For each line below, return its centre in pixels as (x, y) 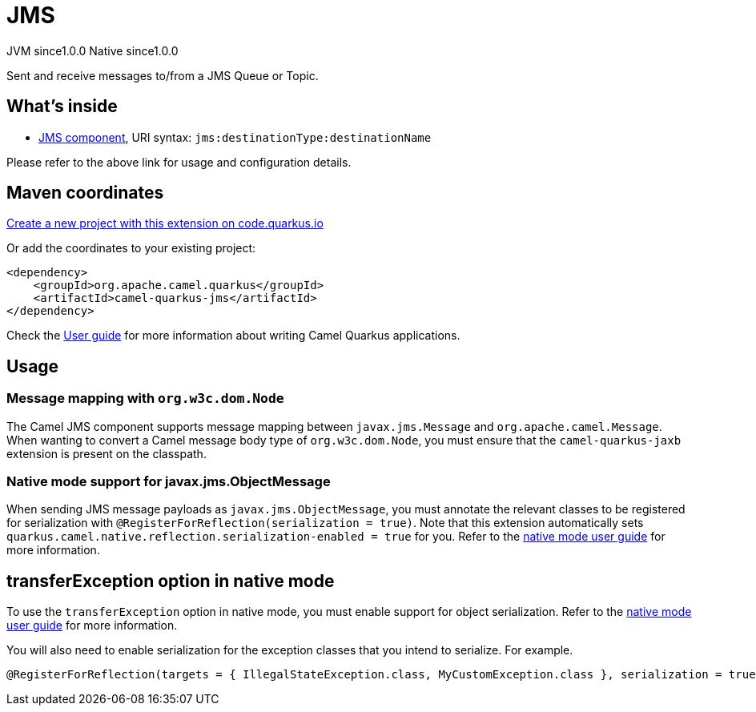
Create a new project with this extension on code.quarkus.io (165, 223)
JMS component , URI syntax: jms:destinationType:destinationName (235, 137)
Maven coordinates (85, 193)
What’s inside (62, 107)
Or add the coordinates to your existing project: (131, 248)
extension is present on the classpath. (107, 453)
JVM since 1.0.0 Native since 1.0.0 (92, 50)
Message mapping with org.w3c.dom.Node (145, 398)
